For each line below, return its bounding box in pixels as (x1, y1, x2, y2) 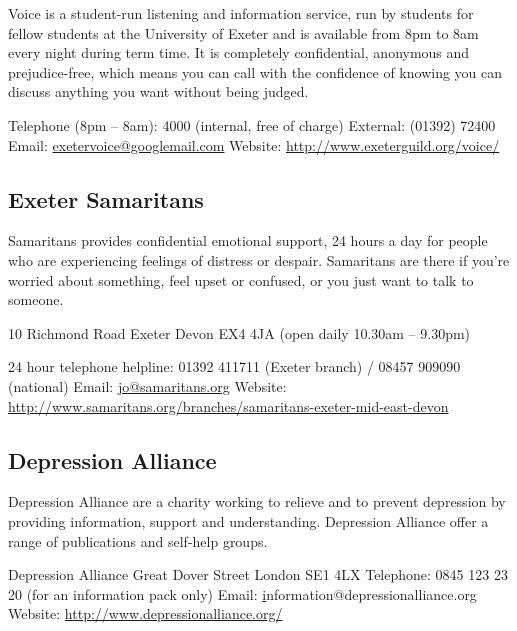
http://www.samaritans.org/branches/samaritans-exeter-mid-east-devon (8, 395, 449, 416)
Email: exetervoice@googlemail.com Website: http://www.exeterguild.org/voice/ (8, 134, 500, 155)
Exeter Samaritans (8, 183, 204, 214)
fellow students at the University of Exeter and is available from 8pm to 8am (8, 22, 479, 43)
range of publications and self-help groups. (8, 530, 268, 551)
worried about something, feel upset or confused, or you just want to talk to (8, 269, 474, 290)
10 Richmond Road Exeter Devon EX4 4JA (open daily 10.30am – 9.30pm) (8, 322, 471, 343)
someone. (8, 289, 64, 310)
